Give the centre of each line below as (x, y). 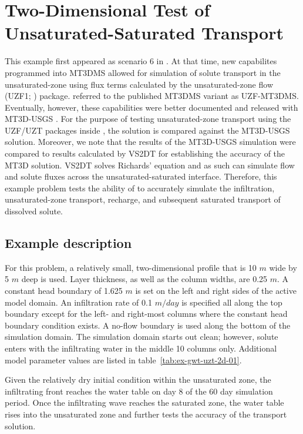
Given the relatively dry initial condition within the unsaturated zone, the (138, 380)
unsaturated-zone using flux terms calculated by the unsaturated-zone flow (139, 84)
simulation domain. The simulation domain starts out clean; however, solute (142, 337)
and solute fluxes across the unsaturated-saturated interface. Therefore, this (141, 176)
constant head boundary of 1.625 (64, 291)
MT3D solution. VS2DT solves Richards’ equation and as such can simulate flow (150, 165)
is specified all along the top (232, 302)
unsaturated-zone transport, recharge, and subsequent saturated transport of (143, 199)
